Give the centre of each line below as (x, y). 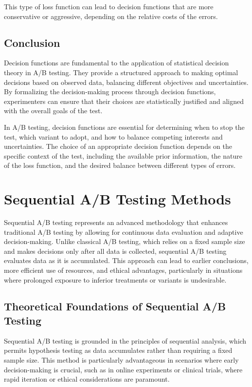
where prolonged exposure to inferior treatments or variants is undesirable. (115, 279)
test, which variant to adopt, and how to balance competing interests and (113, 136)
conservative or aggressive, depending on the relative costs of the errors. (111, 16)
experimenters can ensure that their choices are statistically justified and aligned (124, 101)
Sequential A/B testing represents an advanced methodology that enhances (116, 222)
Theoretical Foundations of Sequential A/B (115, 306)
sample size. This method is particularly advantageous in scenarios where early (121, 359)
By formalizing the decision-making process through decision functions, (110, 92)
